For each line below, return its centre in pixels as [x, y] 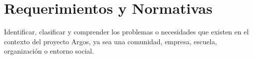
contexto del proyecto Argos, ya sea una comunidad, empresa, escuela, [111, 41]
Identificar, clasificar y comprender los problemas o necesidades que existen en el [126, 32]
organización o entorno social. [49, 51]
